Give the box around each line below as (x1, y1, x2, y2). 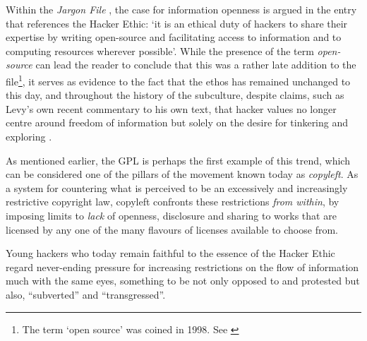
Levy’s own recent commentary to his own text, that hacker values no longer (6, 101, 337, 116)
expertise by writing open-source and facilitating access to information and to (6, 30, 342, 44)
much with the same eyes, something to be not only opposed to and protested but (6, 273, 360, 288)
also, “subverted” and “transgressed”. (6, 287, 166, 301)
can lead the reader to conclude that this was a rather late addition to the (35, 57, 356, 72)
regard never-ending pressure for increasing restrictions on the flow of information (6, 259, 359, 274)
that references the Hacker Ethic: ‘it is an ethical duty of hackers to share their (6, 16, 348, 30)
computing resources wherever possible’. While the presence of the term (6, 43, 314, 58)
